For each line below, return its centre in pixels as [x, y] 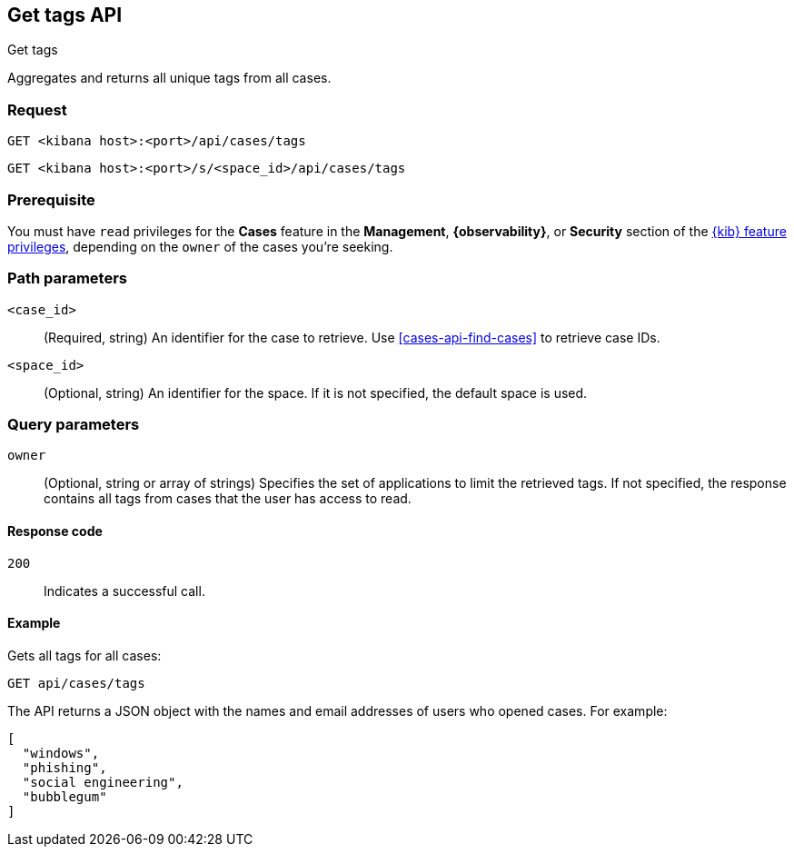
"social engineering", [103, 782]
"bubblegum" [65, 796]
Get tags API [65, 15]
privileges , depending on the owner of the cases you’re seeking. [200, 246]
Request [37, 109]
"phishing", [65, 767]
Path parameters [67, 278]
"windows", [61, 753]
